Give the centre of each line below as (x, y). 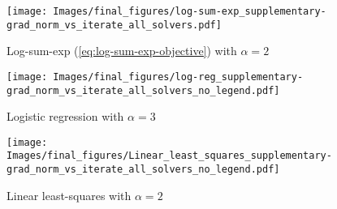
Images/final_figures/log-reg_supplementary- (178, 77)
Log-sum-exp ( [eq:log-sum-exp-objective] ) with (122, 51)
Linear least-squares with (69, 195)
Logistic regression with (65, 116)
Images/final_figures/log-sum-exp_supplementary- (190, 11)
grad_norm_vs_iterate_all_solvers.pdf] (114, 25)
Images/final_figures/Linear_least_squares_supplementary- (169, 156)
